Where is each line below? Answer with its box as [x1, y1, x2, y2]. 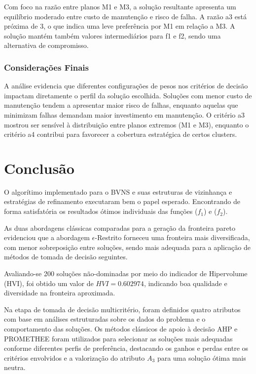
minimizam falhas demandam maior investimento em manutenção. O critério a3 [4, 109, 245, 120]
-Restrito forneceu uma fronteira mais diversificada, [95, 232, 250, 243]
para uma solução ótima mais [157, 352, 246, 363]
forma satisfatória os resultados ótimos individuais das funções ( [4, 206, 198, 216]
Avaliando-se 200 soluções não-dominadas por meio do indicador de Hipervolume [4, 268, 248, 279]
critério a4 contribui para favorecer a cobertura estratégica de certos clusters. [4, 129, 237, 139]
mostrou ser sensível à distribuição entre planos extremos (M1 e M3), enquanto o [4, 119, 249, 129]
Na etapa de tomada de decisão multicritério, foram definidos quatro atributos [4, 304, 241, 314]
